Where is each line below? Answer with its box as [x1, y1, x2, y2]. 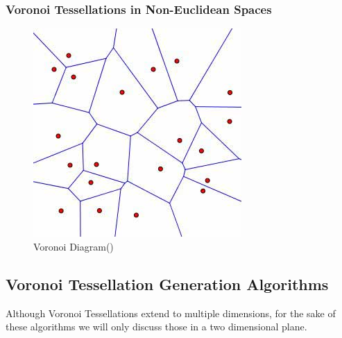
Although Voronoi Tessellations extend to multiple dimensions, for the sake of [6, 305, 336, 320]
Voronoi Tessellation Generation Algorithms [6, 273, 329, 294]
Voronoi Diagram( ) [33, 239, 114, 253]
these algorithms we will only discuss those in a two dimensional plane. [6, 319, 307, 334]
